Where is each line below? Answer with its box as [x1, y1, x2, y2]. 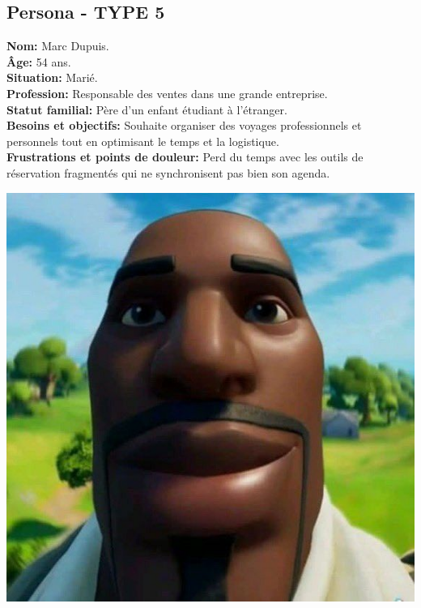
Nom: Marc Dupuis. [6, 37, 109, 54]
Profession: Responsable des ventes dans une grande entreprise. [6, 84, 328, 101]
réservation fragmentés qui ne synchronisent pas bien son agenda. [6, 164, 330, 181]
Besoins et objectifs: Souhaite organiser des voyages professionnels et [6, 117, 362, 134]
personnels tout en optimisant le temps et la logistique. [6, 132, 279, 149]
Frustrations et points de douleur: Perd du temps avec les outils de [6, 148, 364, 165]
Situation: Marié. [6, 69, 98, 86]
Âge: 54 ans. [6, 53, 71, 70]
